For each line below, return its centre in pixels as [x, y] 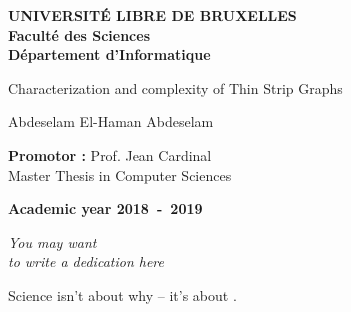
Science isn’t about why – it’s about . [122, 294]
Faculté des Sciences [79, 34]
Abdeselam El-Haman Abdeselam [111, 121]
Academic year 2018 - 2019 [105, 208]
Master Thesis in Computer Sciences [120, 174]
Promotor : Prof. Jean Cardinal [110, 154]
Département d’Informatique [109, 54]
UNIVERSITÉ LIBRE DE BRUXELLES [152, 15]
